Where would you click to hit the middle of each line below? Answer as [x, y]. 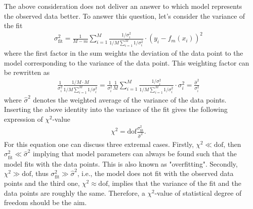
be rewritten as [27, 72]
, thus [40, 173]
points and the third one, [42, 183]
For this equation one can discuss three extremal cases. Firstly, [99, 144]
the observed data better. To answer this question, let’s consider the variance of [125, 16]
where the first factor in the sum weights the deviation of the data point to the [124, 53]
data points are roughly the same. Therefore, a [75, 192]
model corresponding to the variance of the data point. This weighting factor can [127, 62]
